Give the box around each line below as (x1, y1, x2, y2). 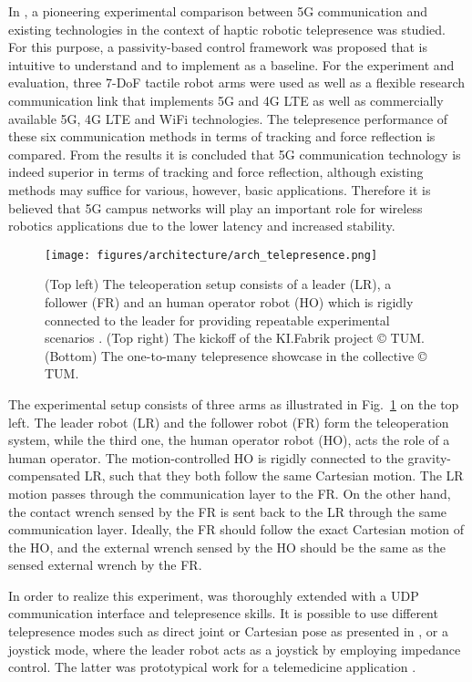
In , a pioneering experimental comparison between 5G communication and (8, 2, 427, 20)
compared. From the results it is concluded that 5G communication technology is (8, 144, 461, 163)
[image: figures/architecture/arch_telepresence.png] (45, 248, 378, 262)
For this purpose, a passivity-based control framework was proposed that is (8, 37, 427, 57)
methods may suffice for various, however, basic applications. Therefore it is (8, 180, 431, 199)
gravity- (407, 448, 452, 467)
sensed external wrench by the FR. (8, 555, 202, 574)
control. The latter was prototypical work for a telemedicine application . (8, 657, 416, 677)
